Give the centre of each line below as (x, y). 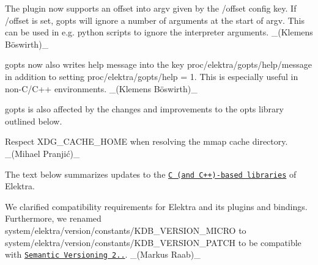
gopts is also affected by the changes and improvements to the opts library (144, 109)
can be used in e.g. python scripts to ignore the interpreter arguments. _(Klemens (159, 32)
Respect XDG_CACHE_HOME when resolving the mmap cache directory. (146, 141)
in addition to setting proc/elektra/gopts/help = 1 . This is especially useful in (152, 76)
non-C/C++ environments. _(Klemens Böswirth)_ (101, 88)
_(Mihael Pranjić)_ (43, 153)
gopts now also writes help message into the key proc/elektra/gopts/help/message (158, 64)
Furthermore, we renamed (53, 218)
